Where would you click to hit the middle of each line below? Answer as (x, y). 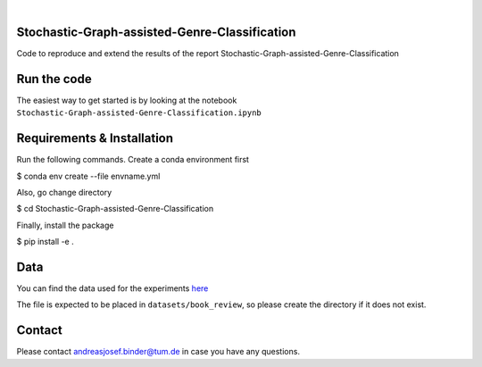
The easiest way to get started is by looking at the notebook (127, 100)
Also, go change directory (64, 192)
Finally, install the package (65, 225)
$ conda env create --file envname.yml (88, 176)
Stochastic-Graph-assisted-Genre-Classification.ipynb (139, 113)
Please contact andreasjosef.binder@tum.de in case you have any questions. (158, 352)
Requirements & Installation (95, 138)
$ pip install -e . (46, 242)
